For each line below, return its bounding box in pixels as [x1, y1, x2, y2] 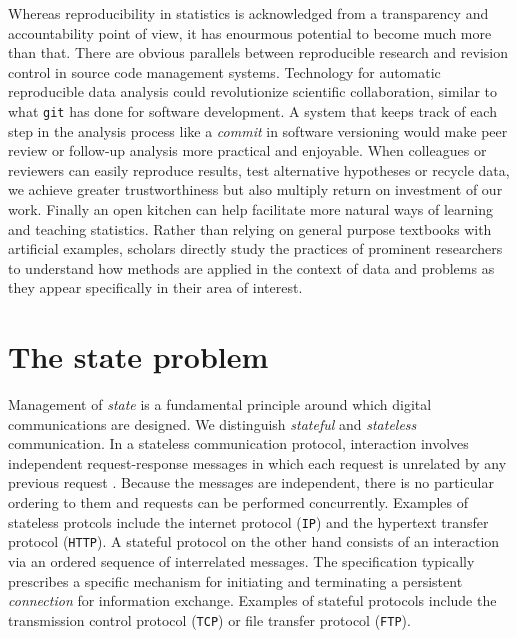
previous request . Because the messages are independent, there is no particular [8, 472, 494, 493]
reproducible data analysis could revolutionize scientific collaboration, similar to [8, 81, 497, 102]
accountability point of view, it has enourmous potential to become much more [8, 22, 492, 43]
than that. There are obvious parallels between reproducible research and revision [8, 42, 508, 63]
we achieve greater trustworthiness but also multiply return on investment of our [8, 179, 503, 200]
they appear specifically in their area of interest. [8, 277, 303, 298]
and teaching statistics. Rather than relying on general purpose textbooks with [8, 218, 492, 239]
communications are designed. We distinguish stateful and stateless [8, 413, 417, 434]
